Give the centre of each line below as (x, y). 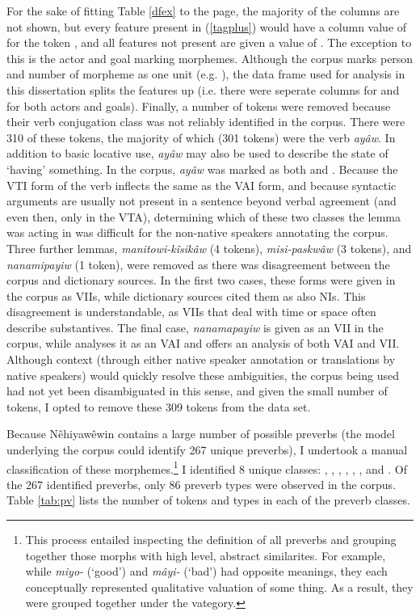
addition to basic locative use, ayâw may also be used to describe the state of (197, 153)
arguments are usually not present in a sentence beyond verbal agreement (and (202, 201)
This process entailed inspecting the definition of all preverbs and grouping (211, 540)
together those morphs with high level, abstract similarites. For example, (206, 555)
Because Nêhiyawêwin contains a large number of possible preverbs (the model (201, 434)
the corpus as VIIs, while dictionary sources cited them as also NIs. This (186, 295)
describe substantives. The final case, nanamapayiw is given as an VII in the (195, 327)
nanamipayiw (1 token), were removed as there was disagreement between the (198, 264)
